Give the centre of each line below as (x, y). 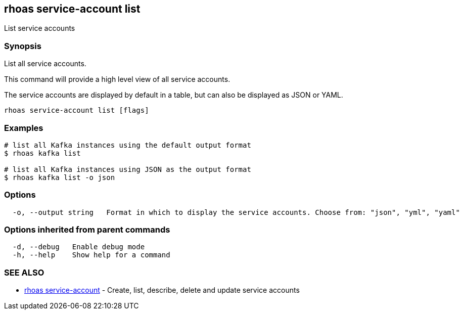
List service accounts (40, 28)
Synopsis (23, 46)
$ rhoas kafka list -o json (60, 177)
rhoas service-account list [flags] (77, 110)
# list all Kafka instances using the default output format (128, 145)
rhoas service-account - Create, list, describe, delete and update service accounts (162, 290)
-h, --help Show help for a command (91, 255)
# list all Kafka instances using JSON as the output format (128, 169)
